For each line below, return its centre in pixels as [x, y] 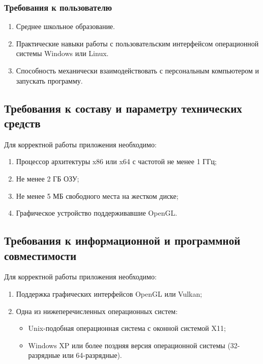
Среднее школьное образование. [65, 26]
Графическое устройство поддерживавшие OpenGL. [97, 213]
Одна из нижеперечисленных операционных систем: [97, 311]
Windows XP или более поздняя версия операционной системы [127, 345]
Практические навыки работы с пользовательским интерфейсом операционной [137, 43]
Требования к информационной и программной [122, 240]
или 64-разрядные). [92, 355]
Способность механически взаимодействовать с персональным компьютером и [137, 70]
